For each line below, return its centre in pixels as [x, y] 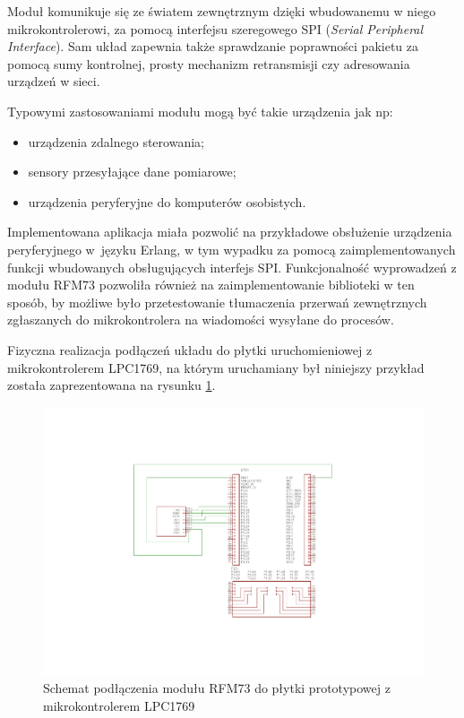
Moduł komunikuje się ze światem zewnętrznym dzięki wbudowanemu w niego [222, 11]
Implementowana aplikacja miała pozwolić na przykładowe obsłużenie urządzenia [230, 232]
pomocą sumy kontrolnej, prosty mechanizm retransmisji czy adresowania [209, 63]
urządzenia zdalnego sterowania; [116, 141]
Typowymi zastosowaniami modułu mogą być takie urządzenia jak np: [200, 111]
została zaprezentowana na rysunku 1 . [112, 385]
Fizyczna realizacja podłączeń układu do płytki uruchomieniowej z [190, 349]
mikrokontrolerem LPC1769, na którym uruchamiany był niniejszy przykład [216, 367]
